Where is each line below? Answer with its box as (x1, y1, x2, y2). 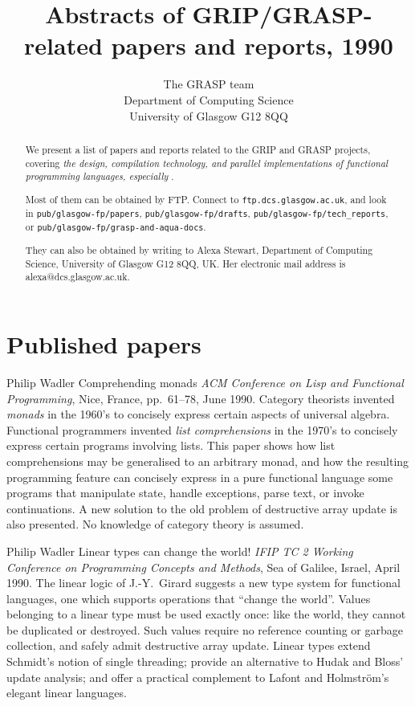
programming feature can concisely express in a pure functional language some (6, 468, 393, 485)
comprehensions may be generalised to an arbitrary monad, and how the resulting (6, 452, 409, 469)
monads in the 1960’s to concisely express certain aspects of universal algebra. (6, 406, 390, 422)
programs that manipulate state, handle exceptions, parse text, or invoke (6, 484, 364, 501)
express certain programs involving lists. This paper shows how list (6, 437, 336, 454)
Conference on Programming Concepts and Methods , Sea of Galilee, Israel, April (6, 558, 401, 575)
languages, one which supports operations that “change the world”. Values (6, 590, 371, 606)
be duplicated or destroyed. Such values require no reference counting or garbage (6, 621, 403, 638)
